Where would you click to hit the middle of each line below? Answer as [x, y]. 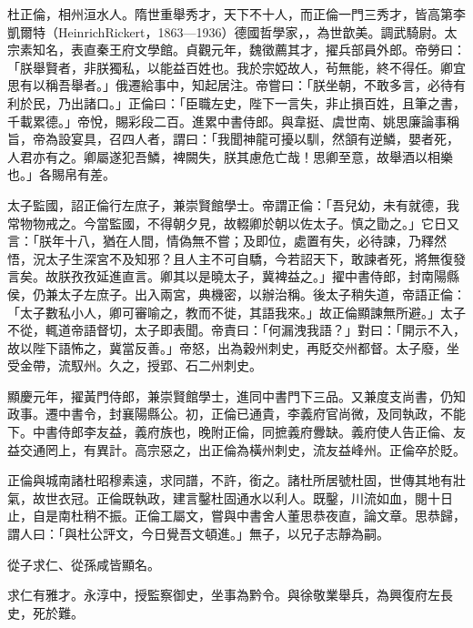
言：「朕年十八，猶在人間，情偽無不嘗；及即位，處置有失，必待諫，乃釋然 [227, 241]
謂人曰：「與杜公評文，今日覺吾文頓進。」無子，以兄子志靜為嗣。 [198, 534]
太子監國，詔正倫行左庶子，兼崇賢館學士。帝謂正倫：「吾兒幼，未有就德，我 [233, 204]
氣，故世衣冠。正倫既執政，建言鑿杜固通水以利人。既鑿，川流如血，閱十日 [230, 497]
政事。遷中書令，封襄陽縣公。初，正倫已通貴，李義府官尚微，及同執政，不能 [236, 414]
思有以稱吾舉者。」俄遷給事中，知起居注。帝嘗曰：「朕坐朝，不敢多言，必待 [230, 85]
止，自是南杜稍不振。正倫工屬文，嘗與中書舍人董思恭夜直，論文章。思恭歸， [236, 516]
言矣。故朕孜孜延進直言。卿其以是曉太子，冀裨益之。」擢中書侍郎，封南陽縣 [233, 276]
